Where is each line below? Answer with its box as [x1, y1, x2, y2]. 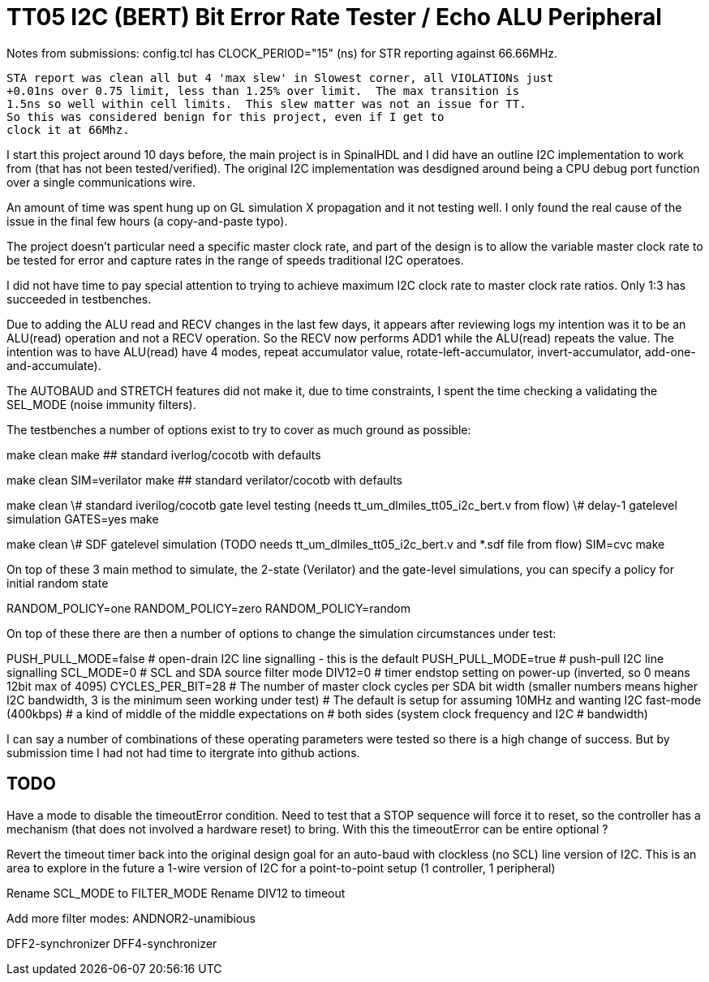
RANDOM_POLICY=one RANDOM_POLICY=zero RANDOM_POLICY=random [6, 601, 410, 615]
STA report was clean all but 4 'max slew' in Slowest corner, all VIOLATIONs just [6, 71, 554, 84]
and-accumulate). [6, 358, 101, 373]
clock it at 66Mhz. [6, 123, 130, 136]
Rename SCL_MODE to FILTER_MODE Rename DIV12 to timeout [6, 885, 346, 900]
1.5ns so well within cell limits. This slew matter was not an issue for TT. [6, 97, 526, 110]
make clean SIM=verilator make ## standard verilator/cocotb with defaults [6, 472, 402, 487]
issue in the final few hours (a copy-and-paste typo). [6, 213, 288, 228]
